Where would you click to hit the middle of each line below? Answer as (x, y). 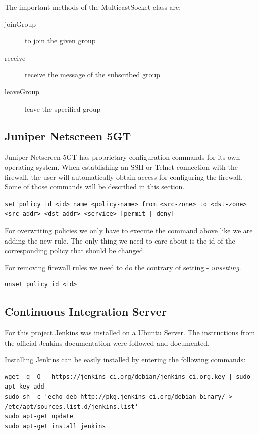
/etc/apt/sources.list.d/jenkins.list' (71, 406)
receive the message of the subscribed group (92, 75)
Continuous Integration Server (86, 311)
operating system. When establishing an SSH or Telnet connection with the (121, 166)
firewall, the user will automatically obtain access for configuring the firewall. (124, 177)
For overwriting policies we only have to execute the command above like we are (129, 230)
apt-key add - (28, 387)
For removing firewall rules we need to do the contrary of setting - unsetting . (123, 267)
